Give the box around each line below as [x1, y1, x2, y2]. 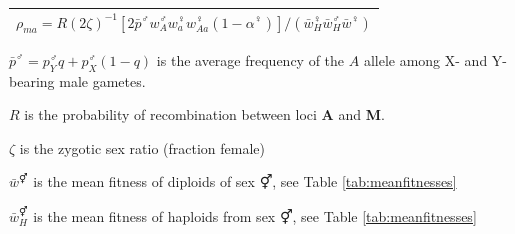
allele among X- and [363, 49, 488, 70]
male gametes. [59, 70, 146, 91]
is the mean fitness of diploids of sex [33, 171, 255, 192]
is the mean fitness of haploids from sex [33, 205, 276, 226]
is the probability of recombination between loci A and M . [24, 104, 385, 125]
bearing [9, 70, 55, 91]
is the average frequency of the [156, 49, 345, 70]
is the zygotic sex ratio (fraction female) [19, 137, 266, 158]
